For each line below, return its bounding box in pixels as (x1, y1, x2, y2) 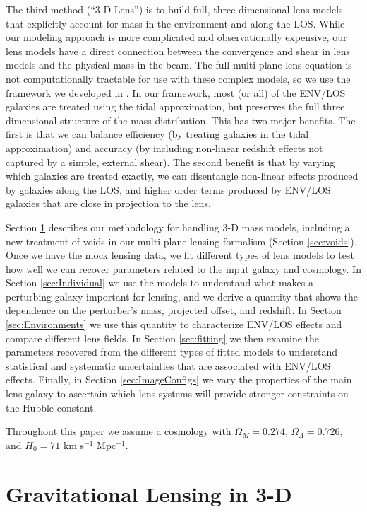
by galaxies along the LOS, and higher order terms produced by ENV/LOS (6, 182, 331, 197)
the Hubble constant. (6, 400, 97, 414)
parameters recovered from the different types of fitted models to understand (6, 344, 337, 359)
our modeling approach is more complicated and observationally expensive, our (6, 30, 347, 45)
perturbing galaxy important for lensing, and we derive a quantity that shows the (6, 289, 359, 303)
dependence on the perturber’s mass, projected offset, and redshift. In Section (6, 303, 342, 318)
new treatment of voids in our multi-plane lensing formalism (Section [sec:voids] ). (6, 233, 357, 248)
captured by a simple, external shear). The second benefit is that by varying (6, 154, 335, 169)
